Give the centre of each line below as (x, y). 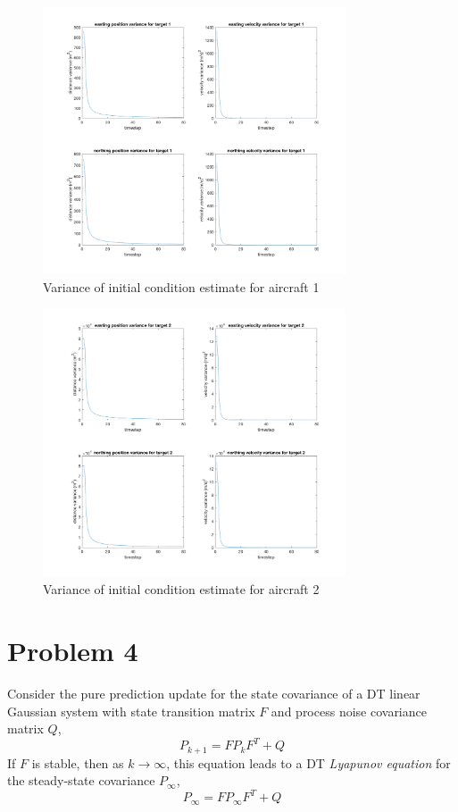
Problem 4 (73, 651)
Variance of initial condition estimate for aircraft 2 (181, 589)
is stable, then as (78, 762)
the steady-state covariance (81, 780)
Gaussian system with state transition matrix (131, 711)
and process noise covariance (349, 711)
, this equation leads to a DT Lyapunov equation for (308, 762)
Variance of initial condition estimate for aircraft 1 (181, 286)
